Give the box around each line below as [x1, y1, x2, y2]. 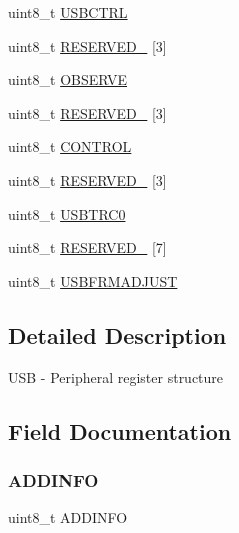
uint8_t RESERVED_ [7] [8, 237, 167, 258]
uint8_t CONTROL [8, 136, 132, 157]
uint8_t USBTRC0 [8, 203, 126, 224]
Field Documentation [8, 415, 232, 446]
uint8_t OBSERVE [8, 69, 128, 90]
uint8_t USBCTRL [8, 2, 128, 22]
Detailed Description [8, 319, 227, 350]
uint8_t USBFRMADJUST [8, 270, 178, 291]
